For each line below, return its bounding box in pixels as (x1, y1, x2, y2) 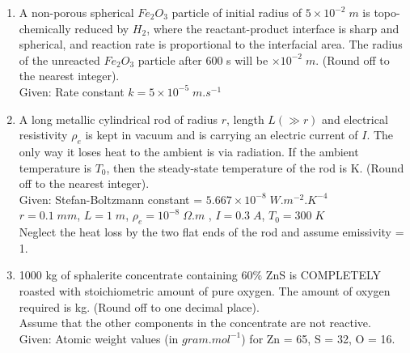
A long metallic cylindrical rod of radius (19, 110, 218, 127)
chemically (19, 19, 71, 36)
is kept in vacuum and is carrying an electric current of (85, 126, 358, 143)
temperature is (19, 159, 92, 176)
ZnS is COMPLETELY (265, 266, 382, 283)
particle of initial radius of (171, 4, 302, 20)
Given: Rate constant (19, 83, 125, 100)
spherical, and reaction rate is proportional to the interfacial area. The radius (19, 36, 403, 53)
